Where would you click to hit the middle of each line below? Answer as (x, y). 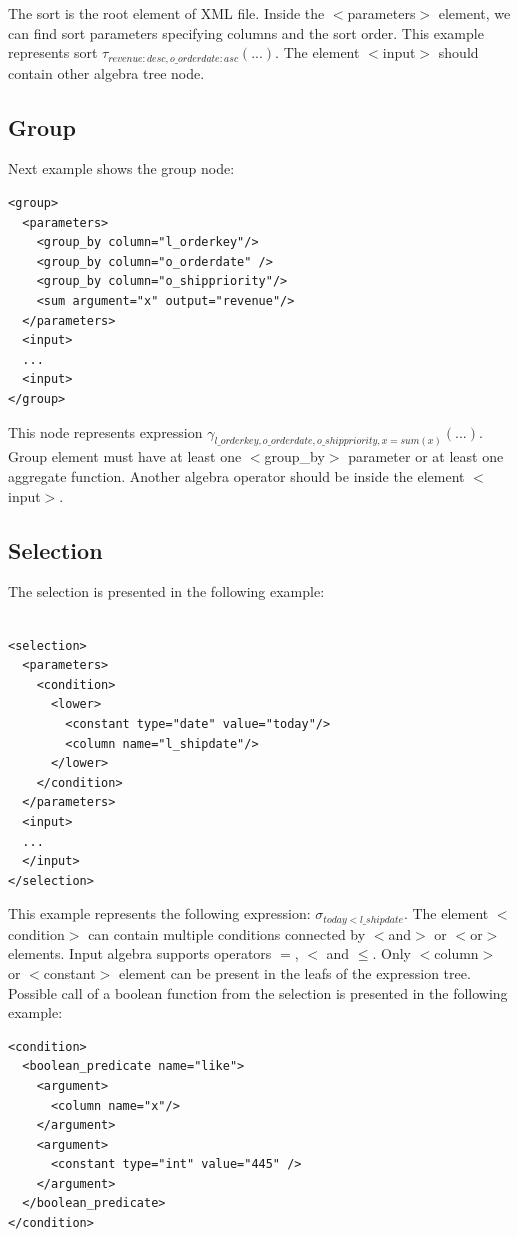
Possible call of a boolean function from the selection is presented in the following (258, 992)
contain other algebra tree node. (106, 72)
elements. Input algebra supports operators (140, 953)
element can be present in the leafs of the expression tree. (294, 972)
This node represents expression (105, 431)
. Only (391, 953)
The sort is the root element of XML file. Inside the (166, 13)
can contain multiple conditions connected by (227, 933)
